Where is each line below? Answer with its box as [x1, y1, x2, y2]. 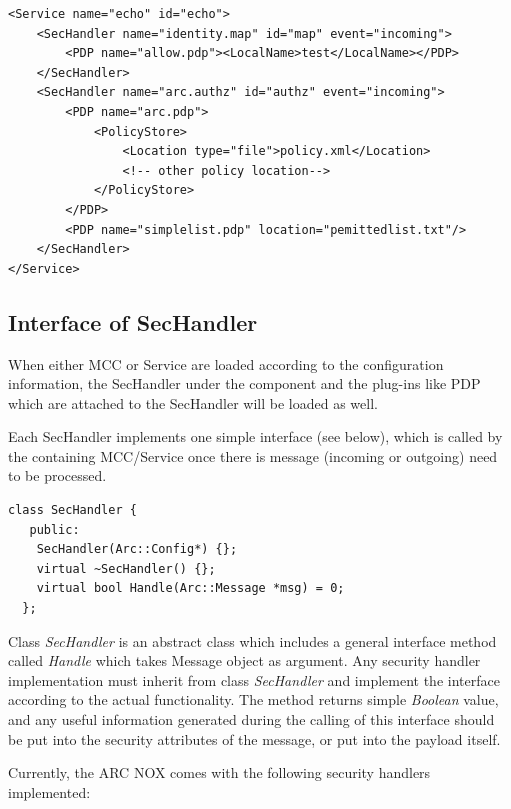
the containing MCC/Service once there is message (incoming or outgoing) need [8, 445, 498, 466]
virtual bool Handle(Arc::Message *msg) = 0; [36, 581, 345, 596]
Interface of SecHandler [8, 306, 258, 337]
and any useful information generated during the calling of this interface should [8, 709, 495, 730]
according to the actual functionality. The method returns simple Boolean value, [8, 689, 499, 710]
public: [29, 522, 80, 537]
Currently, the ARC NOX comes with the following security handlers [8, 762, 431, 783]
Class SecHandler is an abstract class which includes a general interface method [8, 630, 497, 651]
